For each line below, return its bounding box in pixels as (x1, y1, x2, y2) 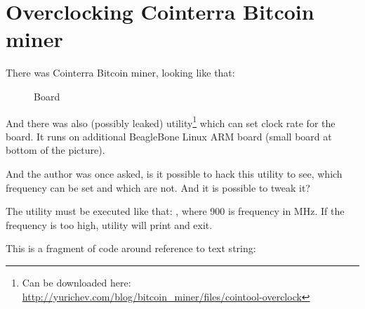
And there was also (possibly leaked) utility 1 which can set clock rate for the (6, 113, 336, 130)
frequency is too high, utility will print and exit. (6, 217, 213, 232)
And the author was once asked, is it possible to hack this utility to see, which (6, 166, 343, 180)
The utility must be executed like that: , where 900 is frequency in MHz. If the (6, 204, 345, 218)
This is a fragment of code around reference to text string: (6, 241, 256, 256)
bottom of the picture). (6, 143, 105, 157)
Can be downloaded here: (22, 275, 131, 289)
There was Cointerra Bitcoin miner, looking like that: (6, 65, 235, 80)
